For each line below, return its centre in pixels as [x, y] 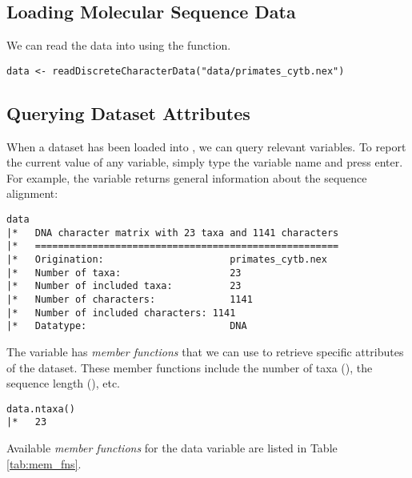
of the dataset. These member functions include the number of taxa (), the [190, 367]
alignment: [32, 193]
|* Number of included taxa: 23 [124, 286]
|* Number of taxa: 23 [124, 273]
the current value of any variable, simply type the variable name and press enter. [205, 162]
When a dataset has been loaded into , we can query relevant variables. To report [206, 146]
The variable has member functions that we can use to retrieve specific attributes [205, 351]
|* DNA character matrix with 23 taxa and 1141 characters [173, 233]
